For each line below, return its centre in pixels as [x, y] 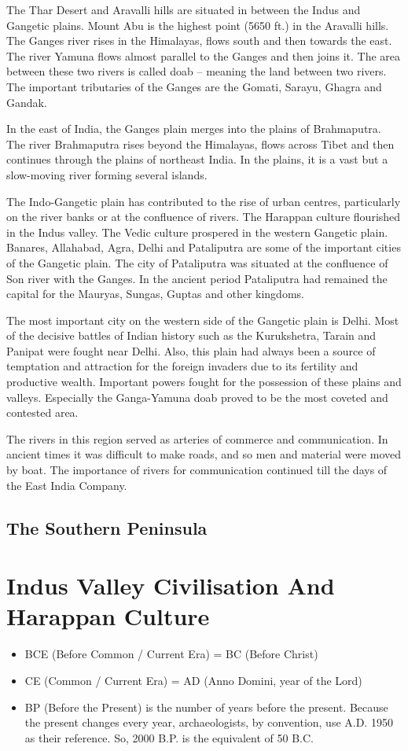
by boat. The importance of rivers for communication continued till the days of [197, 470]
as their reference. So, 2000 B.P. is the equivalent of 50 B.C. [169, 737]
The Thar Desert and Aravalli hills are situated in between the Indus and [184, 9]
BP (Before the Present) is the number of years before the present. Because [206, 707]
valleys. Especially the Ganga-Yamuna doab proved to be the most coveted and [197, 397]
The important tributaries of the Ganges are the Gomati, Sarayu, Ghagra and [194, 86]
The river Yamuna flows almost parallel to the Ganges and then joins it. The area [204, 55]
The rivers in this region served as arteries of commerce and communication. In [197, 438]
